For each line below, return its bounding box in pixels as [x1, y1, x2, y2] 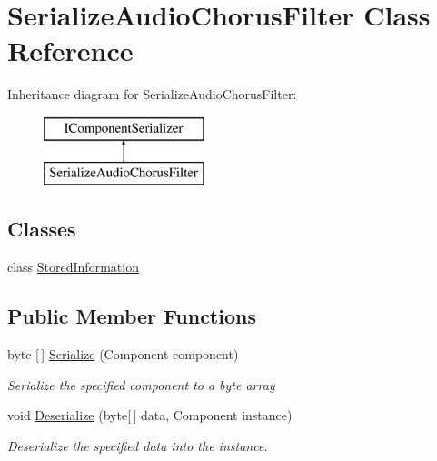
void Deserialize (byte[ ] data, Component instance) [7, 406, 293, 425]
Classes [7, 215, 76, 243]
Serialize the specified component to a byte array [7, 375, 275, 394]
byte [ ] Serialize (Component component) [7, 345, 239, 364]
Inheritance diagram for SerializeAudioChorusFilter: [7, 85, 297, 104]
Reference [7, 32, 134, 69]
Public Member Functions [7, 302, 256, 330]
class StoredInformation [7, 257, 139, 276]
